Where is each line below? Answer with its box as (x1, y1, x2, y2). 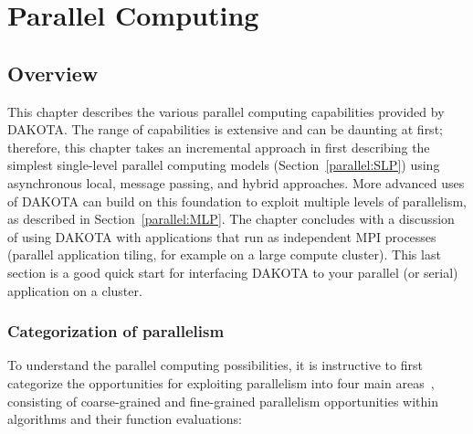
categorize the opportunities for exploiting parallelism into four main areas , (7, 373, 435, 392)
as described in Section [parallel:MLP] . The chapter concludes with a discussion (7, 209, 455, 228)
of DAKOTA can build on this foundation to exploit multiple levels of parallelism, (7, 191, 467, 210)
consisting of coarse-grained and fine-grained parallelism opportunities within (7, 391, 438, 410)
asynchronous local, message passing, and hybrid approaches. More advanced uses (7, 173, 465, 192)
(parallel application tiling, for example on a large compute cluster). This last (7, 245, 441, 264)
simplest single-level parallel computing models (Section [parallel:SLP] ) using (7, 155, 440, 175)
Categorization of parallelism (7, 320, 225, 343)
